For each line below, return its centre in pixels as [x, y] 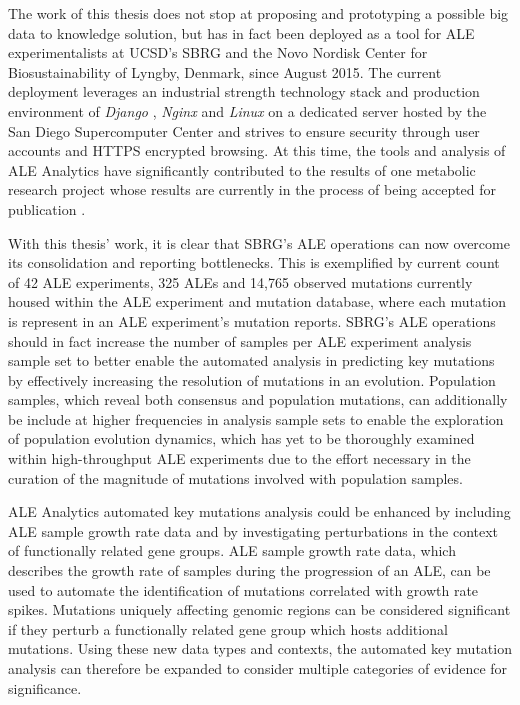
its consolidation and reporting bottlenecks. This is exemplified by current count [254, 262]
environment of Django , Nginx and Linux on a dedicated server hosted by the [247, 110]
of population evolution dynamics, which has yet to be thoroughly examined [241, 438]
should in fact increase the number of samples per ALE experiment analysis [240, 340]
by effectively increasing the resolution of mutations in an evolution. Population [252, 379]
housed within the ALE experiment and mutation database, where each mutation [257, 301]
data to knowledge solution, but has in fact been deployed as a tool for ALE [241, 32]
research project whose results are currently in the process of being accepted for [252, 189]
